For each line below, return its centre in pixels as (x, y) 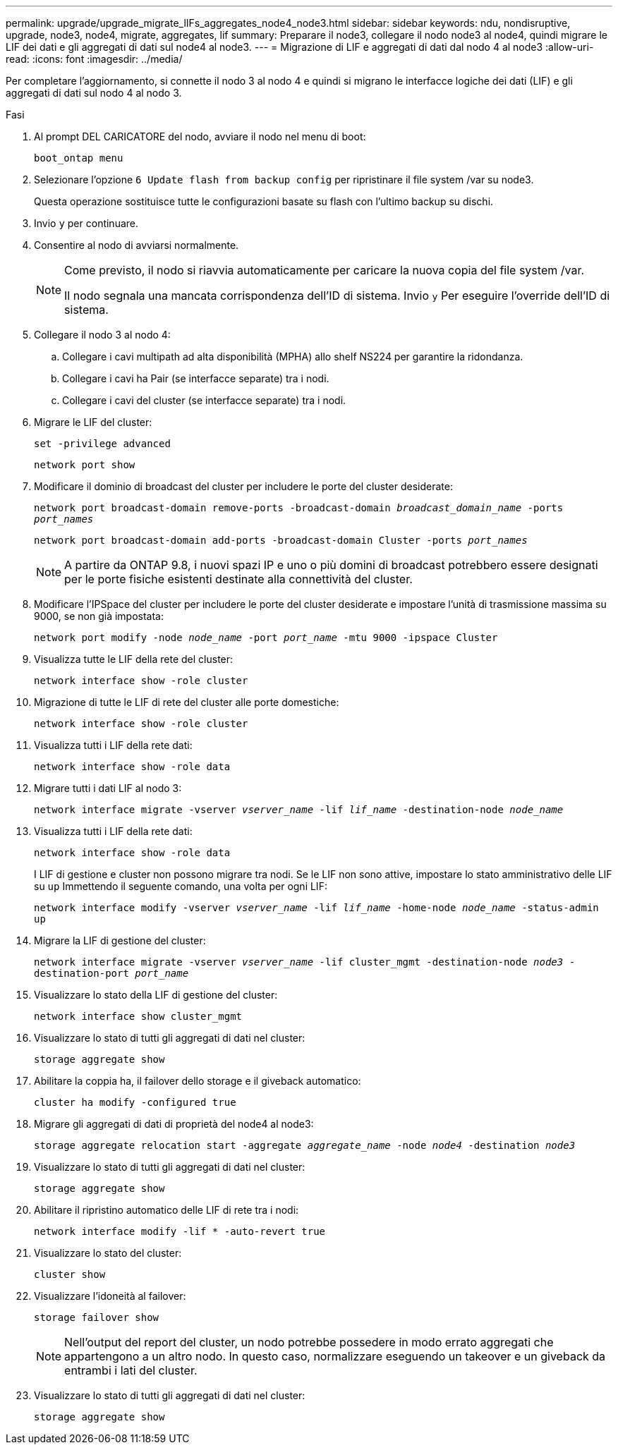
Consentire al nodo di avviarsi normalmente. (137, 245)
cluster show (70, 1274)
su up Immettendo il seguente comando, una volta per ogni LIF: (181, 886)
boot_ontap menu (79, 158)
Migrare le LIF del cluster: (93, 422)
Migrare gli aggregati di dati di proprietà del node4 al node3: (174, 1124)
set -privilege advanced (102, 444)
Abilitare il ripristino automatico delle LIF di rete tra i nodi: (166, 1210)
